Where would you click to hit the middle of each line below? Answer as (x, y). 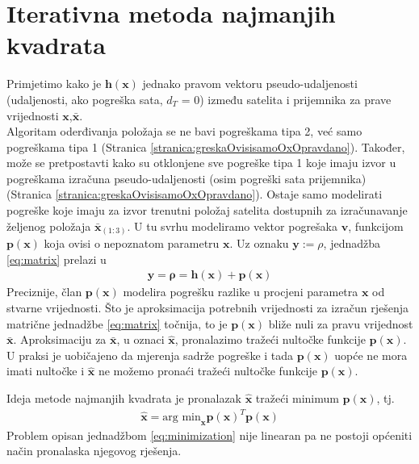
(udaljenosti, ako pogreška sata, (85, 99)
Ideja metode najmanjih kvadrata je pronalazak (124, 397)
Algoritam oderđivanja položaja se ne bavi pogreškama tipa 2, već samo (184, 131)
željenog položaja (49, 226)
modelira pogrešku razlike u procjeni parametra (241, 292)
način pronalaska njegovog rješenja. (94, 451)
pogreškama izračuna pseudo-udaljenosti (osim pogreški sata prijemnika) (186, 178)
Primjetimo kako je (54, 84)
